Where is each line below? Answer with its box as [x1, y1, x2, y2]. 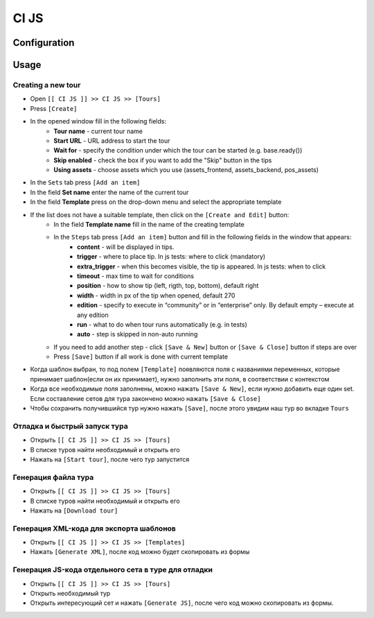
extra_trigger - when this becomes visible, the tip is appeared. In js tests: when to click [77, 262, 326, 271]
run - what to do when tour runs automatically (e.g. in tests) [77, 320, 247, 329]
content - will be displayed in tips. [77, 243, 175, 251]
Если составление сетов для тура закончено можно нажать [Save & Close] [30, 394, 261, 402]
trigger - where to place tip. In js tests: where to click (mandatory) [77, 252, 266, 261]
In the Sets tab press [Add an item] [30, 178, 141, 187]
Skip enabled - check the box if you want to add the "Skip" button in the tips [53, 156, 272, 164]
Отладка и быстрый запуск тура [12, 421, 128, 431]
